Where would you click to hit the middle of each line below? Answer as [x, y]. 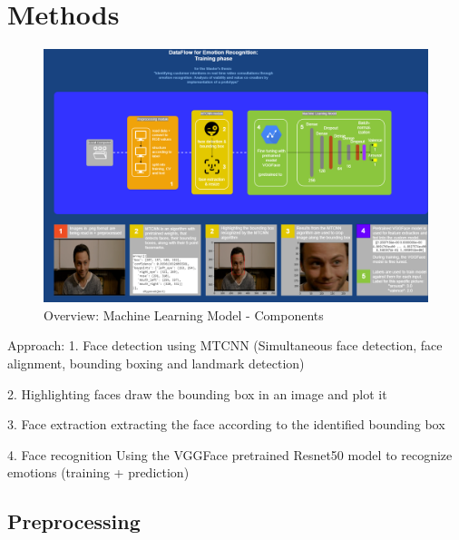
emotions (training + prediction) [98, 472]
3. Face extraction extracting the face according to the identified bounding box [226, 424]
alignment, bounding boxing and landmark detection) [156, 363]
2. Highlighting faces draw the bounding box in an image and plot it [197, 393]
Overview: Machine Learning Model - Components [184, 314]
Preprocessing [74, 521]
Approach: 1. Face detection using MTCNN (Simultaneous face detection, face [225, 345]
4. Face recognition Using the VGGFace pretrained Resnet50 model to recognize [230, 454]
